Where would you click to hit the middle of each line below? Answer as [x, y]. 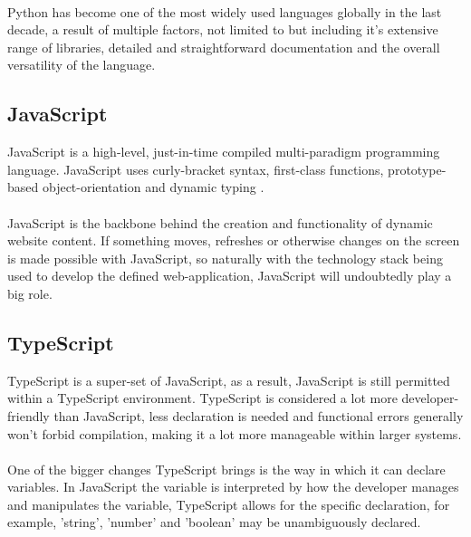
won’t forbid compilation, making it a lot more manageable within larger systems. [235, 433]
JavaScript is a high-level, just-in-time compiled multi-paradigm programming [224, 152]
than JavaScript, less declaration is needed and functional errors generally [259, 415]
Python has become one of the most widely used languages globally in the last [225, 11]
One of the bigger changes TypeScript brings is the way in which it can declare [226, 469]
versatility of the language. [82, 65]
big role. [30, 293]
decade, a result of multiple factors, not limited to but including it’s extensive [223, 29]
